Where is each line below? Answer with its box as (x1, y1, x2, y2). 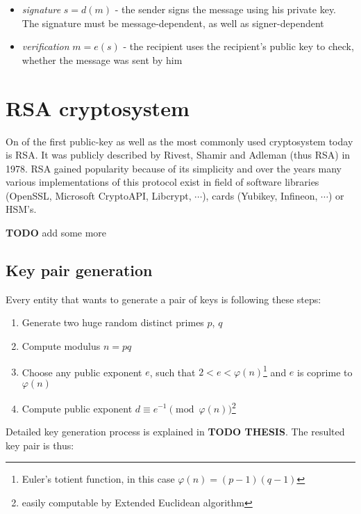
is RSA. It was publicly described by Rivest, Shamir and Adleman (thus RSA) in (6, 147, 351, 162)
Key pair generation (6, 259, 153, 281)
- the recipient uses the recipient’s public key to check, (123, 39, 354, 54)
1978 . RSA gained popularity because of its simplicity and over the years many (6, 161, 342, 175)
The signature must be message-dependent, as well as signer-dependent (22, 15, 324, 30)
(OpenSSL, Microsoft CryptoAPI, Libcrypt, (6, 188, 192, 202)
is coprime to (297, 364, 353, 379)
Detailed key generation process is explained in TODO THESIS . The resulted (6, 424, 345, 439)
